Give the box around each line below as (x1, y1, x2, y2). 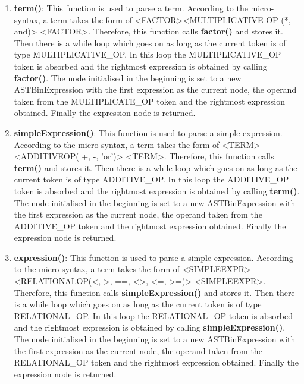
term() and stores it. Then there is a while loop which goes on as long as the (14, 161, 297, 174)
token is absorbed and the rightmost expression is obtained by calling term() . (14, 184, 300, 197)
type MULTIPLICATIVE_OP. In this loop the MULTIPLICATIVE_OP (14, 48, 281, 61)
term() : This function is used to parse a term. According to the (14, 2, 248, 14)
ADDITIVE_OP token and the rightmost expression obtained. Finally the (14, 219, 286, 232)
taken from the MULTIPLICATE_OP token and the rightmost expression (14, 95, 285, 107)
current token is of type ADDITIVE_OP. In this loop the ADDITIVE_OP (14, 173, 289, 185)
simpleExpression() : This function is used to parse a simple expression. (14, 126, 283, 139)
